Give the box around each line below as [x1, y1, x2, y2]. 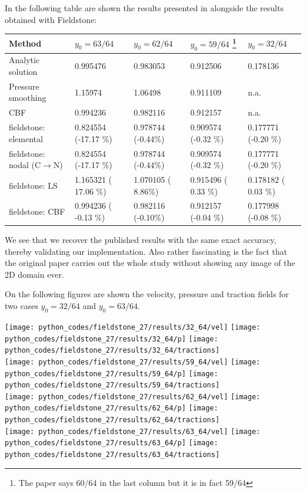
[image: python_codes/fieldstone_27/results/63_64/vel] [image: [5, 427, 261, 436]
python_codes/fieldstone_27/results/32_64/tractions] [5, 346, 220, 355]
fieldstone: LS [9, 179, 58, 191]
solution [9, 65, 38, 77]
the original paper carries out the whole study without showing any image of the [5, 257, 295, 269]
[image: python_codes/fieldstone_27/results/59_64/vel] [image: [5, 357, 261, 366]
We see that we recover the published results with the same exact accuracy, [5, 234, 277, 246]
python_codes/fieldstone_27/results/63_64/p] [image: [5, 439, 218, 448]
